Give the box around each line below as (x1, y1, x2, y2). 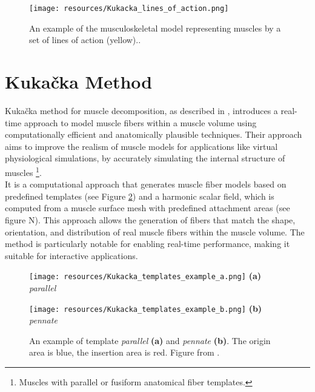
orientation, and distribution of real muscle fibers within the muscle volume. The (5, 225, 305, 238)
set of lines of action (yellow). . (29, 33, 141, 46)
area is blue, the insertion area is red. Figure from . (29, 346, 220, 359)
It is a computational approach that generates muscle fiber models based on (5, 178, 287, 191)
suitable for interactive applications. (5, 249, 138, 262)
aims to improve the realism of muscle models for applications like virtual (5, 140, 278, 152)
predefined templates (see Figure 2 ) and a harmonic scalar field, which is (5, 189, 274, 202)
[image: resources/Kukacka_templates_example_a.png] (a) (29, 269, 261, 282)
